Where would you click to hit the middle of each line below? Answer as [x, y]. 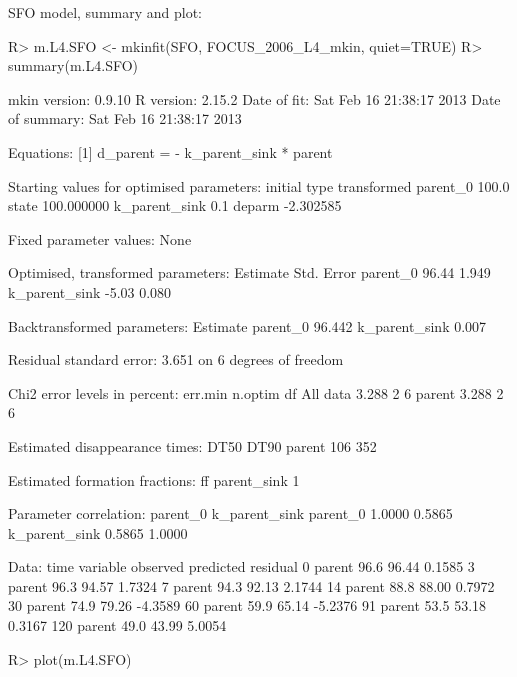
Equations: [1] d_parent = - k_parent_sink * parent [170, 151]
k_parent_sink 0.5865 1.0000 [98, 532]
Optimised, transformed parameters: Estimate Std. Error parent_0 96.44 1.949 [249, 272]
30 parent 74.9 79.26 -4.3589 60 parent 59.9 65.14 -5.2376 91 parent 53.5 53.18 [247, 605]
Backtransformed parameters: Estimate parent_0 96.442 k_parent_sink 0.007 [247, 325]
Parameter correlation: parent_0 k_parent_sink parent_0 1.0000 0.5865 [230, 513]
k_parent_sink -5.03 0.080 [90, 291]
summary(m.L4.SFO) [73, 65]
